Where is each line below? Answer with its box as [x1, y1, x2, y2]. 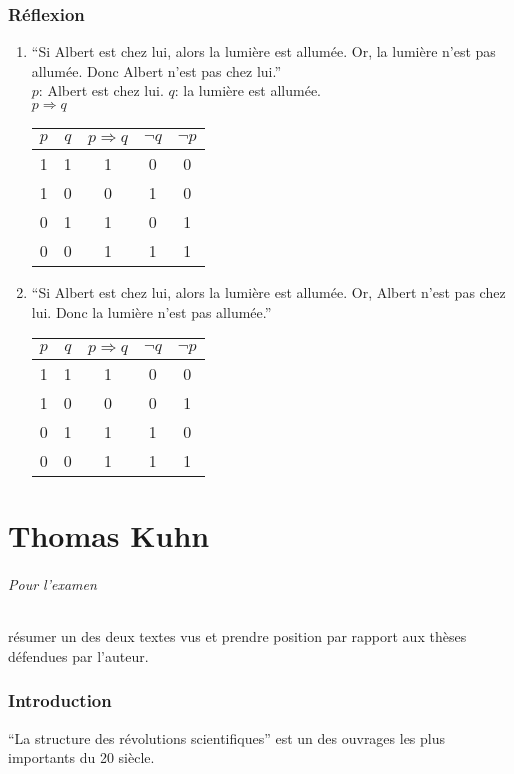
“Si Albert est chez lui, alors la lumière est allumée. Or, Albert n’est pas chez [31, 282, 506, 302]
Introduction [8, 688, 112, 713]
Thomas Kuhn [8, 515, 210, 556]
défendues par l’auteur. [8, 645, 149, 666]
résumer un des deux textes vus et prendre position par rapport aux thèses [8, 626, 467, 647]
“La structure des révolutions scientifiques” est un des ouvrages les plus [8, 727, 446, 748]
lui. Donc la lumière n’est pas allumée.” [31, 301, 272, 322]
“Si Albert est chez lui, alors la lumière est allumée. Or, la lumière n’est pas [31, 41, 496, 62]
